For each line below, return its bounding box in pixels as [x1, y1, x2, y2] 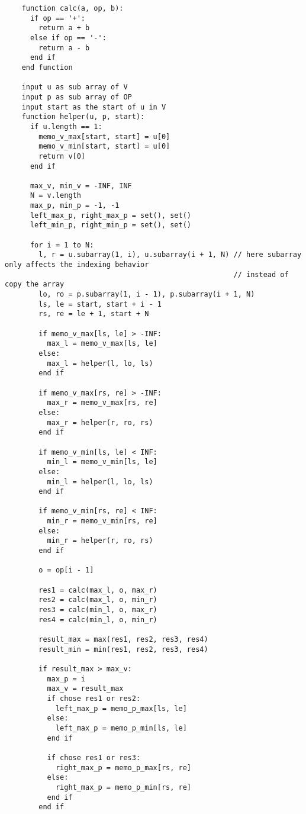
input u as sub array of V [21, 83, 128, 92]
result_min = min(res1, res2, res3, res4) [38, 645, 208, 654]
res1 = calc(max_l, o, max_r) [38, 585, 157, 594]
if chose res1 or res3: [47, 753, 141, 762]
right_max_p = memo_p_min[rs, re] [55, 783, 191, 792]
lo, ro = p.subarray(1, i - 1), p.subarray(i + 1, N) [38, 290, 255, 299]
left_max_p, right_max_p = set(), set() [30, 211, 191, 220]
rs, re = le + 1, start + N [38, 310, 149, 318]
